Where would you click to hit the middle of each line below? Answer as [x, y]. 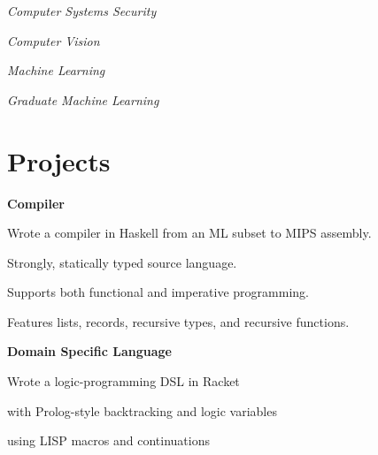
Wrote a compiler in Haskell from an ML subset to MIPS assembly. [189, 233]
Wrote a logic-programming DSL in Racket [123, 381]
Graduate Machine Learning [83, 99]
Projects [59, 160]
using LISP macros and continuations [108, 440]
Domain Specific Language [89, 351]
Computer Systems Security [82, 11]
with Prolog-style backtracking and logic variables [142, 410]
